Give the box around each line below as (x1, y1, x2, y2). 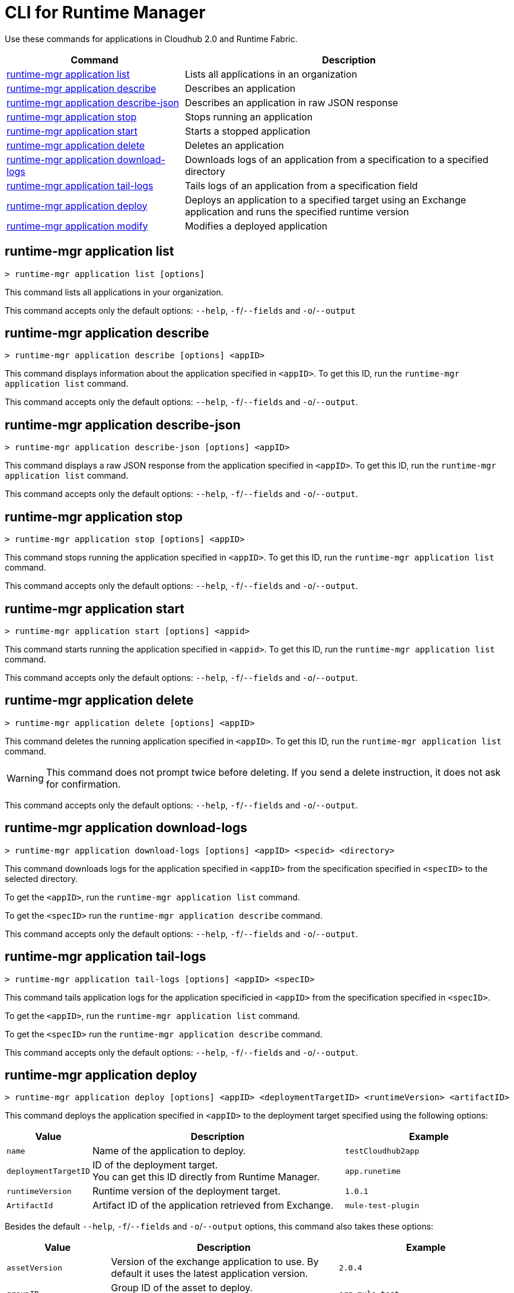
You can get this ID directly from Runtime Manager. (92, 1171, 320, 1183)
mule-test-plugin (344, 1200, 420, 1210)
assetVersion (7, 1263, 62, 1272)
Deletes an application (184, 139, 285, 151)
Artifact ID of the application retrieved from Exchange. (92, 1199, 334, 1212)
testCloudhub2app (344, 1146, 420, 1155)
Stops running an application (184, 110, 313, 123)
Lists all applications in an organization (184, 68, 357, 80)
